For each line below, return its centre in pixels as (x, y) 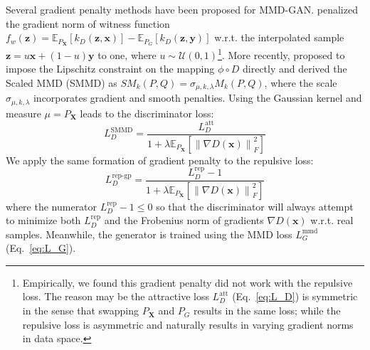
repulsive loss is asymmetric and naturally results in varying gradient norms (188, 324)
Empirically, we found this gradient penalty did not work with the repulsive (187, 282)
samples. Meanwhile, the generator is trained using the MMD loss (149, 234)
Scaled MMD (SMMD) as (62, 82)
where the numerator (52, 206)
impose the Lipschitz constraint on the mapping (110, 69)
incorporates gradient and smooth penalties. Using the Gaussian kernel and (197, 98)
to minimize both (43, 220)
